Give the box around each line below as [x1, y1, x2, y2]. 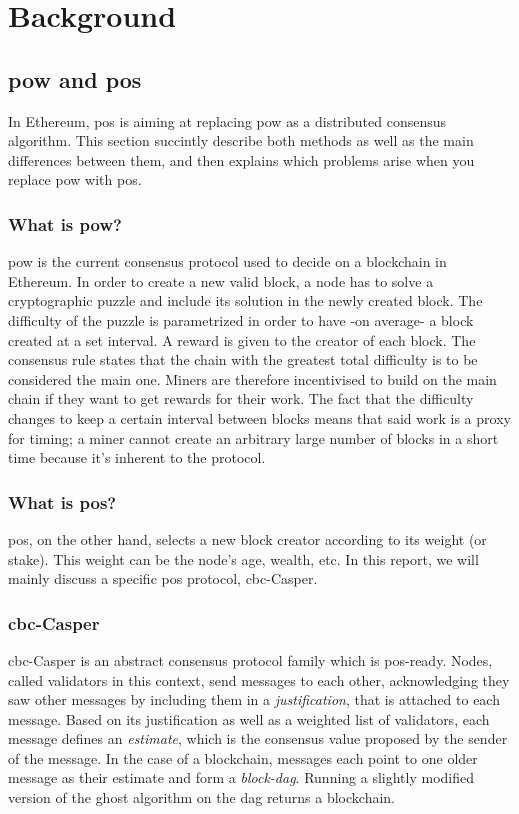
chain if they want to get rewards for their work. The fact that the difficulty [8, 388, 474, 409]
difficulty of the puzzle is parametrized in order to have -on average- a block [8, 309, 474, 330]
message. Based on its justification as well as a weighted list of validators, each [8, 708, 490, 729]
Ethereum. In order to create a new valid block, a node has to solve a [8, 270, 434, 291]
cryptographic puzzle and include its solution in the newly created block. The [8, 290, 483, 311]
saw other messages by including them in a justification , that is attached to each [8, 689, 500, 710]
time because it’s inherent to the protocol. [8, 447, 266, 468]
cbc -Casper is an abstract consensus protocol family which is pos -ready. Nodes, [8, 649, 493, 670]
